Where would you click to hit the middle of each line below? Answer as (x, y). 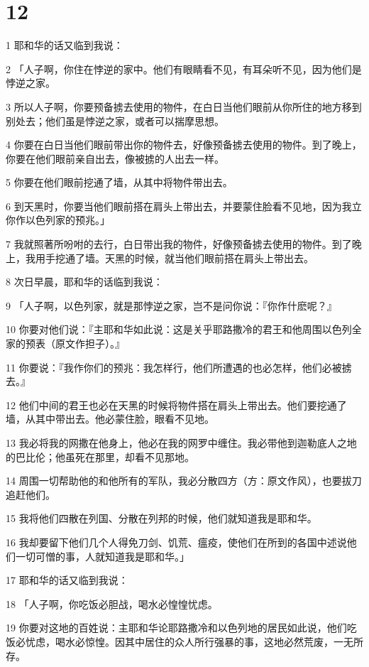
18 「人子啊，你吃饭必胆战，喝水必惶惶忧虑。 (112, 603)
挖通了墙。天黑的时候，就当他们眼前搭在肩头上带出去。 (184, 257)
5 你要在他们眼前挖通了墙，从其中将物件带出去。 (119, 182)
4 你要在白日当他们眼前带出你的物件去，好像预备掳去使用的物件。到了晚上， (184, 145)
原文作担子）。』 (90, 343)
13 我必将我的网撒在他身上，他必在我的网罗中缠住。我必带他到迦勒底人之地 (181, 443)
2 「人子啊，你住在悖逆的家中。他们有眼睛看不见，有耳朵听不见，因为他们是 (184, 69)
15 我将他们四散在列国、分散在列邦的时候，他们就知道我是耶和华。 (161, 518)
